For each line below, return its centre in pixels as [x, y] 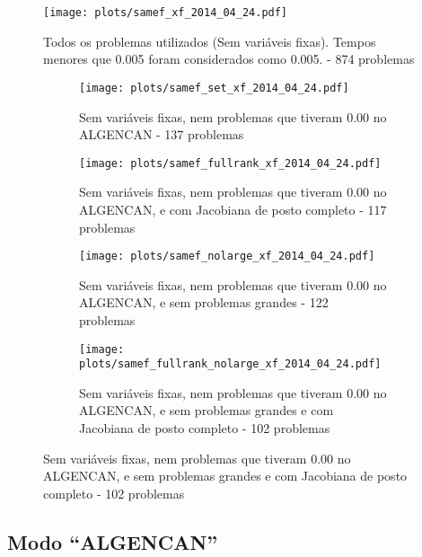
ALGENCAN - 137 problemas [162, 134]
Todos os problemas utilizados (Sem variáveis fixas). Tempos [210, 41]
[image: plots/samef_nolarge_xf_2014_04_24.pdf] [227, 256]
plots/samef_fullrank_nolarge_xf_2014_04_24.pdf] [230, 364]
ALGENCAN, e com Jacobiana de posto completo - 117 [233, 209]
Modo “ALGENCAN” [113, 541]
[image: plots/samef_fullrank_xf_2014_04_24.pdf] [230, 163]
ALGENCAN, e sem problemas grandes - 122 [204, 302]
